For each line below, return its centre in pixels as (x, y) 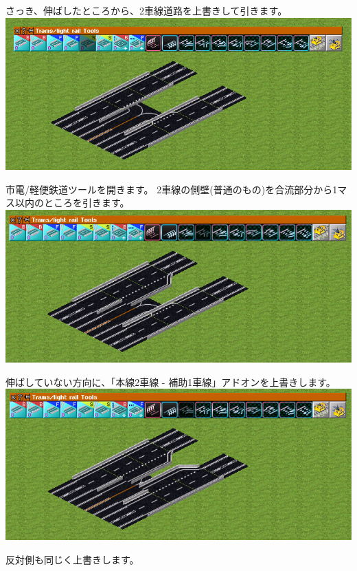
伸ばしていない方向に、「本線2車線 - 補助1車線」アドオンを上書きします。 (171, 381)
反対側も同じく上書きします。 (72, 559)
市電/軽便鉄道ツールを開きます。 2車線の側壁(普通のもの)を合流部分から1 (172, 189)
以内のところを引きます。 (72, 203)
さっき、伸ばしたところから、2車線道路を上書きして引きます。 (147, 10)
